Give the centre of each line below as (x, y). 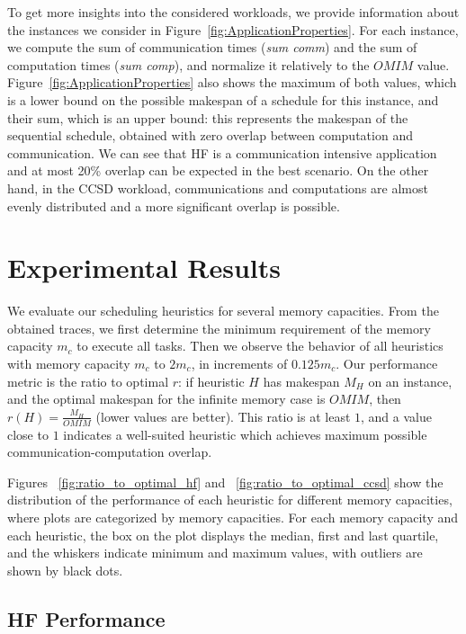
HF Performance (86, 618)
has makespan (301, 381)
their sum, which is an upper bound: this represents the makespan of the (208, 117)
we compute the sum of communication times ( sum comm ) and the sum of (212, 47)
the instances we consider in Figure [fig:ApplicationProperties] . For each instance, (233, 29)
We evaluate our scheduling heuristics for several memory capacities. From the (223, 311)
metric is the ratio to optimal (88, 381)
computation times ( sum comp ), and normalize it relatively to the (188, 64)
